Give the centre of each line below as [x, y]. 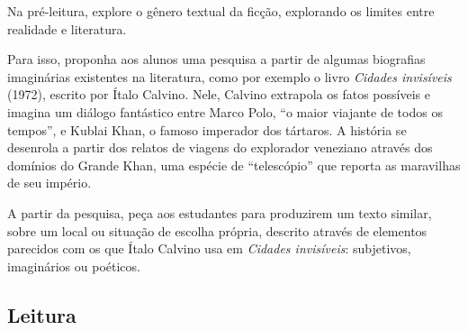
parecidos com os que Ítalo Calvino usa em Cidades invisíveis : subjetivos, [209, 248]
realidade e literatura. [67, 28]
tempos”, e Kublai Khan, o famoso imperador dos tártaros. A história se [207, 129]
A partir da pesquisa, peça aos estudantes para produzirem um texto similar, [220, 212]
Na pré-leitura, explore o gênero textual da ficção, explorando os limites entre [221, 11]
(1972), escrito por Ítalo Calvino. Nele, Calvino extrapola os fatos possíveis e [219, 94]
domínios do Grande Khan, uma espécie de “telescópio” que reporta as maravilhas [234, 165]
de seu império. [49, 183]
